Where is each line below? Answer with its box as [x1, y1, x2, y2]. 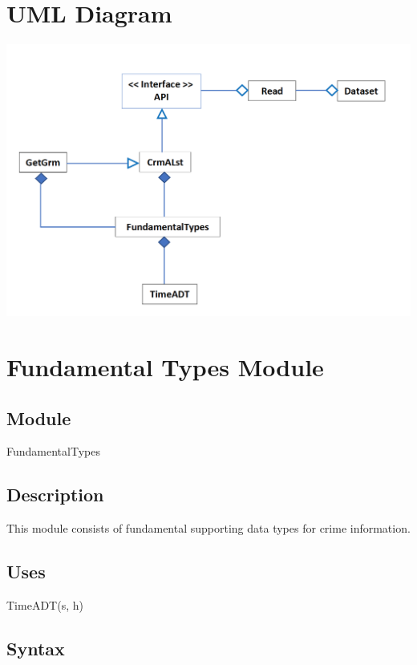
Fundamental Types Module [6, 351, 324, 383]
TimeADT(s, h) [6, 597, 83, 613]
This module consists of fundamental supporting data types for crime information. [6, 520, 411, 537]
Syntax [6, 635, 65, 660]
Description [6, 482, 104, 507]
